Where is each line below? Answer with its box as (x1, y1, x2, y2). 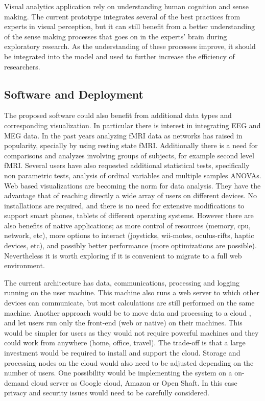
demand (4, 377, 29, 388)
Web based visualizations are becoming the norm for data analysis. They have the (4, 180, 261, 191)
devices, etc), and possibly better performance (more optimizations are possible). (4, 240, 257, 251)
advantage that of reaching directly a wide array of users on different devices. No (4, 190, 257, 201)
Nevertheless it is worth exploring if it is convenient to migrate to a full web (4, 250, 242, 261)
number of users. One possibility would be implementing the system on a (4, 367, 232, 378)
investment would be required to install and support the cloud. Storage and (4, 347, 240, 358)
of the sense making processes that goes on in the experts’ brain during (4, 31, 227, 41)
